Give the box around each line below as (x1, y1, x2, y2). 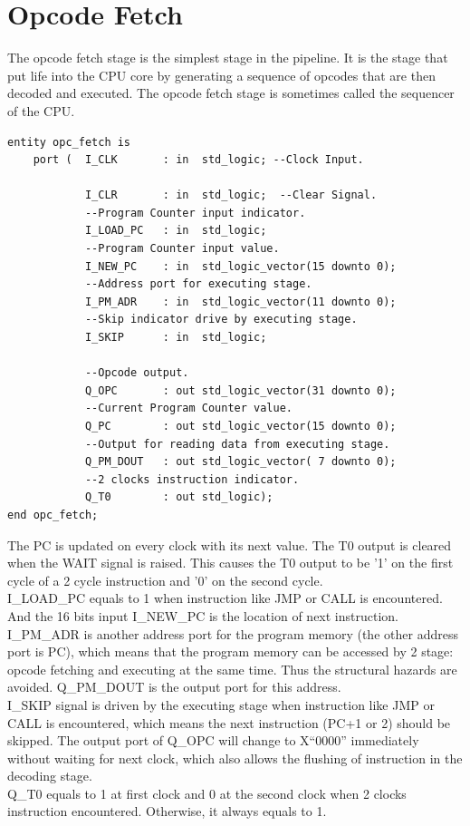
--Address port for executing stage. (84, 277, 312, 291)
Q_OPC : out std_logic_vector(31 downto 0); (84, 384, 397, 397)
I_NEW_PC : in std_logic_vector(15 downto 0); (84, 259, 397, 273)
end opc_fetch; (7, 508, 99, 521)
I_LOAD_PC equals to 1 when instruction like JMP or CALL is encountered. (7, 588, 443, 607)
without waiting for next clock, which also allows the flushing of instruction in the (7, 748, 463, 767)
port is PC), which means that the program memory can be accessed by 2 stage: (7, 642, 454, 661)
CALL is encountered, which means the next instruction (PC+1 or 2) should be (7, 713, 451, 732)
